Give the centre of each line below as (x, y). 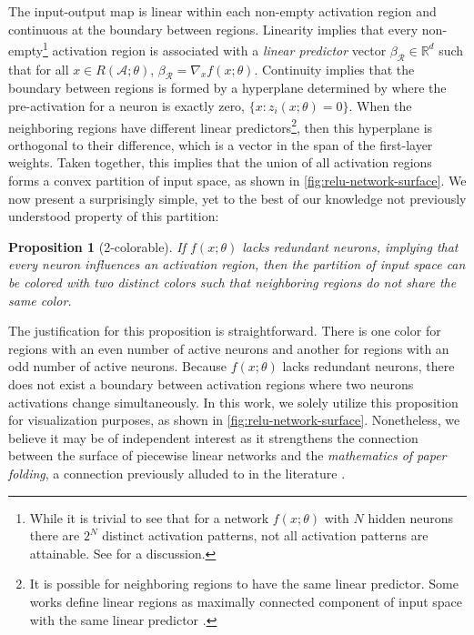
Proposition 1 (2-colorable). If (97, 246)
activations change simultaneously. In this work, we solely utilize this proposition (233, 402)
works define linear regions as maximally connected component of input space (246, 601)
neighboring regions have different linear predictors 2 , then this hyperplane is (221, 126)
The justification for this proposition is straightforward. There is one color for (225, 331)
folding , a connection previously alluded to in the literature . (177, 473)
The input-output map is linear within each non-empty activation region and (222, 11)
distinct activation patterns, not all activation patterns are (265, 535)
